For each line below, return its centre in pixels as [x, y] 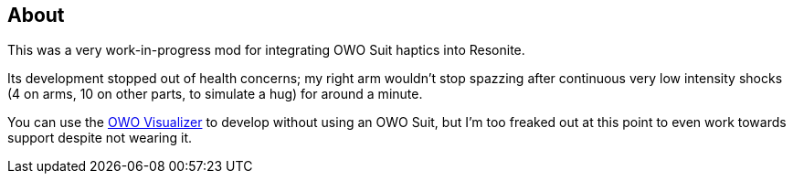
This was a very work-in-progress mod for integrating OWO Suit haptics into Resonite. [266, 50]
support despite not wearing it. [100, 138]
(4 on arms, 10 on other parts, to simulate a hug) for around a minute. [215, 94]
